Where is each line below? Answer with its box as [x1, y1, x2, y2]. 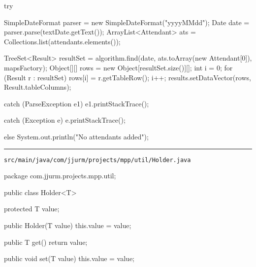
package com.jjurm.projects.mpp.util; [4, 170, 116, 181]
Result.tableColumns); [4, 82, 71, 92]
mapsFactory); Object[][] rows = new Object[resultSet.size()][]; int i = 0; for [4, 62, 233, 72]
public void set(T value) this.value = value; [4, 253, 134, 264]
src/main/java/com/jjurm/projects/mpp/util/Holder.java [4, 156, 191, 164]
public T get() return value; [4, 236, 88, 247]
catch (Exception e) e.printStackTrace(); [4, 115, 126, 125]
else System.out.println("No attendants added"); [4, 131, 149, 141]
